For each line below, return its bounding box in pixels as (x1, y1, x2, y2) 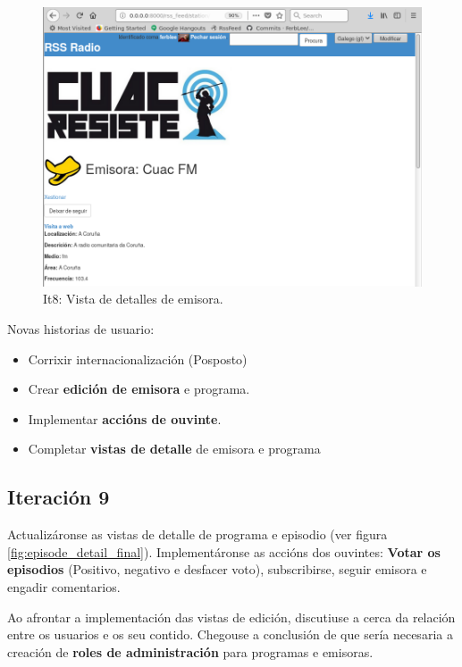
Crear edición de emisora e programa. (28, 379, 250, 398)
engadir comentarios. (7, 578, 121, 596)
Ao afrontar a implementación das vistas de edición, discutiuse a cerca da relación (7, 607, 456, 626)
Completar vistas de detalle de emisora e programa (28, 439, 321, 458)
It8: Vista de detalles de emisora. (43, 289, 223, 308)
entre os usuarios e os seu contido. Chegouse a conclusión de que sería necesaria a (7, 625, 453, 644)
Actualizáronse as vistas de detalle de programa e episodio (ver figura (7, 525, 388, 544)
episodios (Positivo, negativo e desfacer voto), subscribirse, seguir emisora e (7, 560, 427, 579)
